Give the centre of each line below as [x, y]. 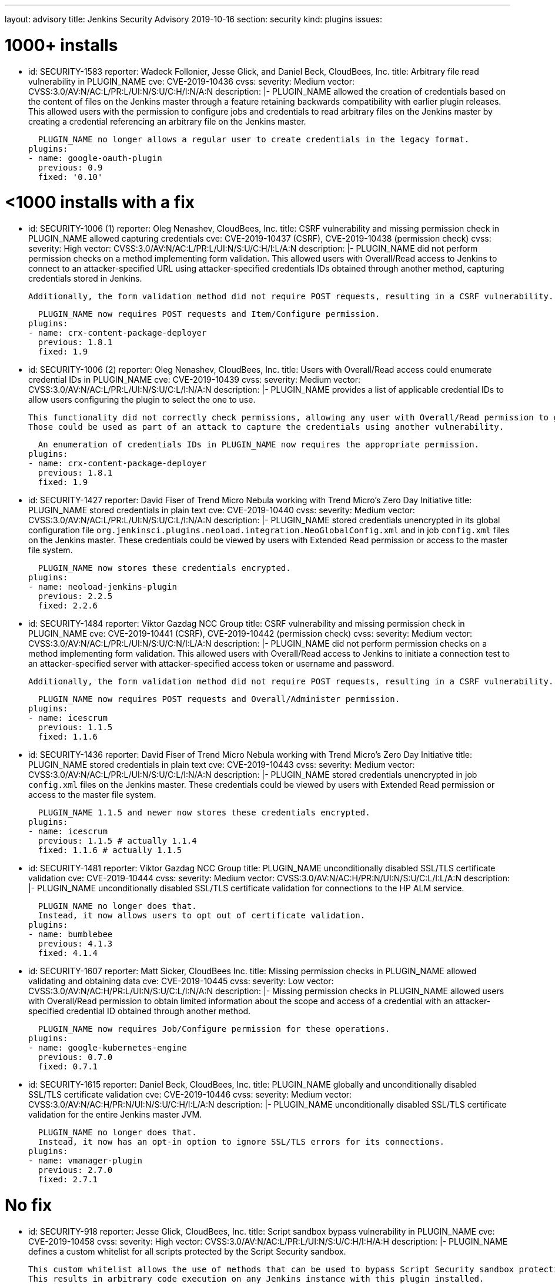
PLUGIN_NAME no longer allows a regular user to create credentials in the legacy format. [254, 139]
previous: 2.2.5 [75, 596]
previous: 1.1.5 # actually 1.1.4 [117, 841]
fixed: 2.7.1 [68, 1179]
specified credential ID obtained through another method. [140, 1011]
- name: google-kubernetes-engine [108, 1048]
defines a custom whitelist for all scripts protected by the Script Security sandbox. [187, 1251]
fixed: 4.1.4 [68, 953]
